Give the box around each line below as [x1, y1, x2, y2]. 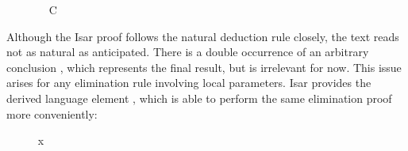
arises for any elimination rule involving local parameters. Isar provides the [6, 74, 371, 91]
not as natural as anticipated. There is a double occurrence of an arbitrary [6, 43, 369, 60]
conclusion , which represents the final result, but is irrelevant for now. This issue [6, 59, 402, 75]
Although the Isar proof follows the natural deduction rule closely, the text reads [6, 28, 399, 44]
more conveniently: [6, 105, 98, 122]
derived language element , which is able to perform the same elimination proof [6, 89, 392, 106]
